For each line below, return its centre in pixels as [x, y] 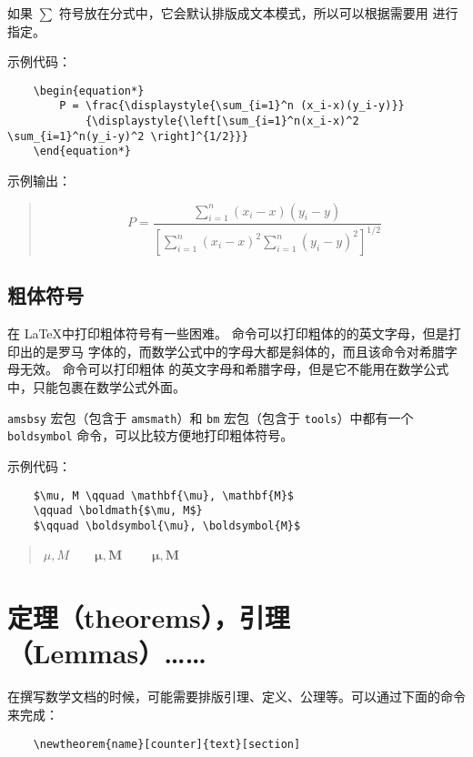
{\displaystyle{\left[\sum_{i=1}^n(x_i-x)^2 [222, 121]
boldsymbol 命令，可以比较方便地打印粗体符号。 [151, 435]
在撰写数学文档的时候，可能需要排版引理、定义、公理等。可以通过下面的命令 [236, 696]
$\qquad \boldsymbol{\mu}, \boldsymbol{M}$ [167, 525]
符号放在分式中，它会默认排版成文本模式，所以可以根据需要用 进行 [258, 13]
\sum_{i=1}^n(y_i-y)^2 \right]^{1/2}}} [128, 136]
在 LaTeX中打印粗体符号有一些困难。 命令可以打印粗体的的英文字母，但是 [228, 333]
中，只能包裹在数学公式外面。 [96, 387]
